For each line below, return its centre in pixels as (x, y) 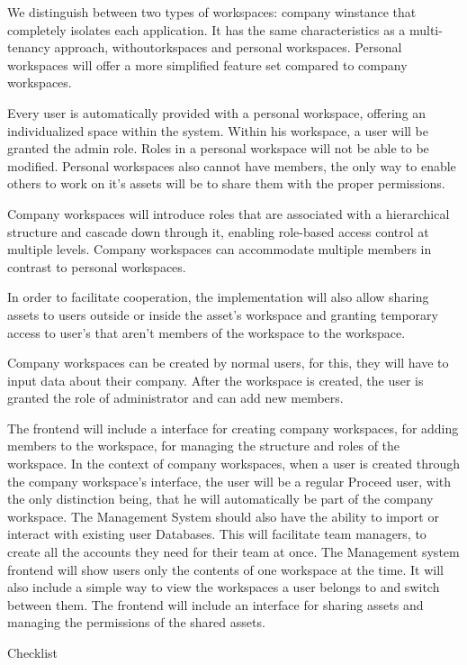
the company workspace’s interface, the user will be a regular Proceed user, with (229, 481)
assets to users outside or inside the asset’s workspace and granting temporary (223, 314)
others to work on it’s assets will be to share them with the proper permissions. (226, 183)
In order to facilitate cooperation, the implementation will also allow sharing (218, 297)
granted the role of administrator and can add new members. (175, 398)
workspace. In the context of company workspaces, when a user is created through (233, 464)
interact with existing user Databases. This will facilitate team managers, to (217, 534)
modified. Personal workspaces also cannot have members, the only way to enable (232, 165)
